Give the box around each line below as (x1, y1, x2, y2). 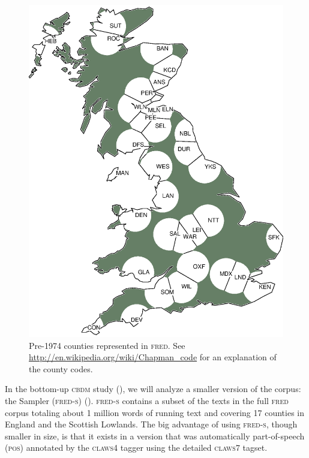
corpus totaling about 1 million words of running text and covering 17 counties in (5, 406, 304, 418)
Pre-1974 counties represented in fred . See (29, 339, 185, 351)
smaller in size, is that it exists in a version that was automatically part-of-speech (5, 429, 305, 442)
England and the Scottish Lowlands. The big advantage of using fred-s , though (5, 418, 298, 430)
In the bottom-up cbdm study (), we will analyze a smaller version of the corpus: (5, 382, 301, 395)
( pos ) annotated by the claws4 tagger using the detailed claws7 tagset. (5, 441, 268, 454)
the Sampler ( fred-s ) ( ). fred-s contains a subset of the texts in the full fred (5, 394, 289, 406)
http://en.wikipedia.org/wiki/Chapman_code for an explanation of (29, 351, 277, 363)
